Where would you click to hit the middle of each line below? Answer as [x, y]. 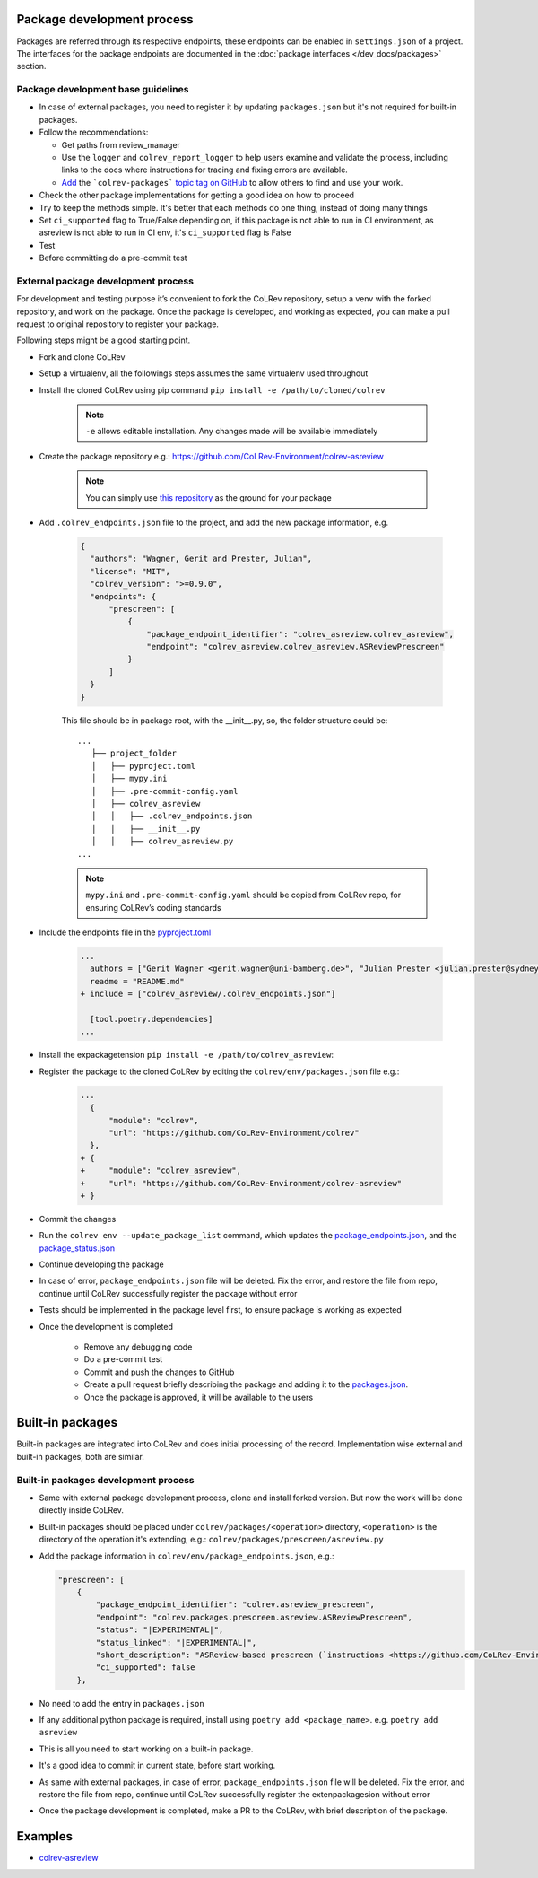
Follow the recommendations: [94, 132]
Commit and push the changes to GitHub [159, 1372]
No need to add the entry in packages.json [122, 1703]
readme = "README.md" [138, 981]
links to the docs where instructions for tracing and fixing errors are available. [205, 170]
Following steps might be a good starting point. [104, 340]
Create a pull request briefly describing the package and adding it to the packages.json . [246, 1384]
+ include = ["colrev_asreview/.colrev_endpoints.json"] [208, 994]
